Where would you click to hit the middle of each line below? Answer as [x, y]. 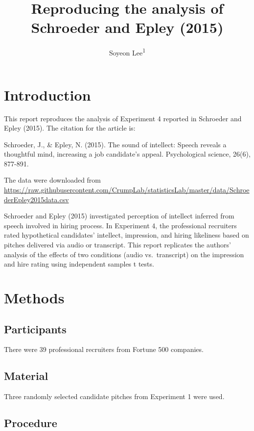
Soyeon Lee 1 [127, 52]
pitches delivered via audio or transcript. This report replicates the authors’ [117, 245]
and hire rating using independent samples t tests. [79, 264]
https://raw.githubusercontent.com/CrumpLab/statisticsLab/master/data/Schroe [127, 190]
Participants [35, 329]
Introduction [47, 94]
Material [26, 376]
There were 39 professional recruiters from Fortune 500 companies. [104, 349]
